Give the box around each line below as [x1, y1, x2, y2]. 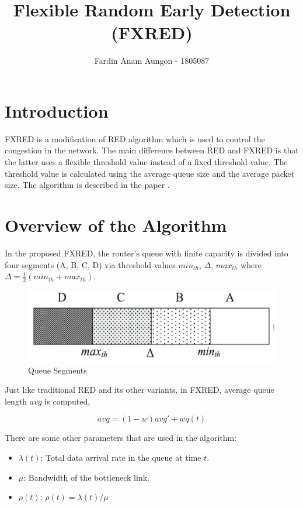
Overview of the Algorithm [5, 213, 227, 237]
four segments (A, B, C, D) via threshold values [5, 258, 176, 270]
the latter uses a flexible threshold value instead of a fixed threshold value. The [5, 156, 288, 168]
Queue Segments [28, 364, 87, 376]
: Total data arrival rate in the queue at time [40, 451, 201, 464]
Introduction [5, 98, 109, 122]
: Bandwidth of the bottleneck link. [23, 471, 149, 483]
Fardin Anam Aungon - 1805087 [94, 54, 210, 67]
